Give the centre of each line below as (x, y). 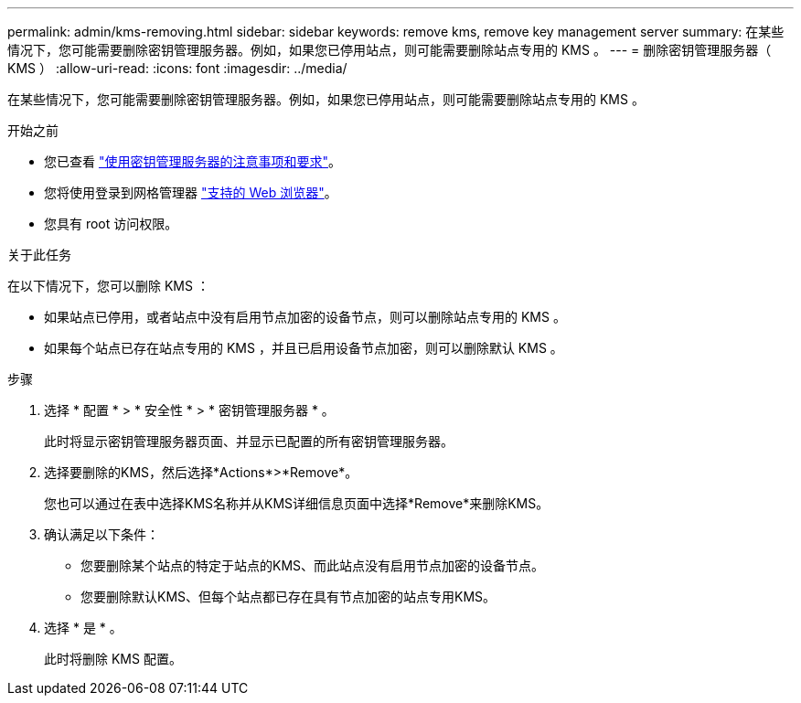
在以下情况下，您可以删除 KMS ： (108, 286)
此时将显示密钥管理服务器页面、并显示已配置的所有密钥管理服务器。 (249, 441)
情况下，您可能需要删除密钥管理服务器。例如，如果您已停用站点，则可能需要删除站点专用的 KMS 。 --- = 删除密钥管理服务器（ (390, 50)
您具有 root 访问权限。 (111, 224)
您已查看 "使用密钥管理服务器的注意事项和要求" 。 (192, 161)
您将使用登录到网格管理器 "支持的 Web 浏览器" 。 (191, 192)
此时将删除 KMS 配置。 (113, 659)
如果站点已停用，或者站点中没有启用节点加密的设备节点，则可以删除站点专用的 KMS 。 (305, 317)
